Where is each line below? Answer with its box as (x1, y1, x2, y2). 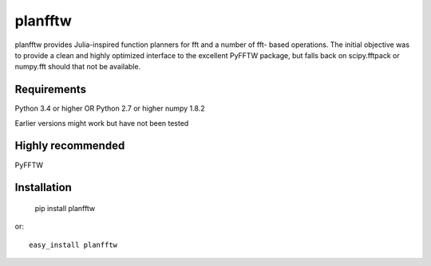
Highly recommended (14, 139, 125, 153)
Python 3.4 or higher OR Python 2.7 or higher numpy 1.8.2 (14, 104, 205, 113)
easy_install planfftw (29, 240, 118, 249)
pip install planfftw (34, 203, 96, 213)
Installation (14, 181, 72, 194)
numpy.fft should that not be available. (14, 62, 141, 72)
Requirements (14, 83, 87, 96)
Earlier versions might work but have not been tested (14, 118, 189, 127)
